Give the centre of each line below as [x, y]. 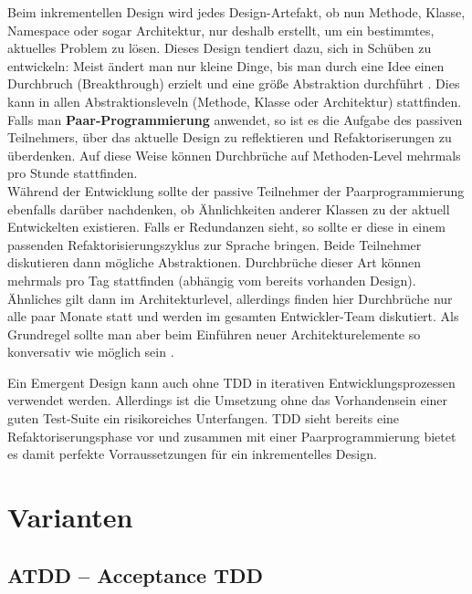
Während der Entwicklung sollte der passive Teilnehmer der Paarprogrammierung [236, 190]
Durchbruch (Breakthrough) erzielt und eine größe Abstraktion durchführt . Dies [234, 83]
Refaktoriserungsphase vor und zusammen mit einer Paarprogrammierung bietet [232, 436]
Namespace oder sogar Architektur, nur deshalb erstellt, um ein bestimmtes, [221, 30]
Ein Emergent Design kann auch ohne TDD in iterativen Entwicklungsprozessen [231, 382]
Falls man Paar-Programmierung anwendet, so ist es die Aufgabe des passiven [235, 119]
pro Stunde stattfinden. [73, 173]
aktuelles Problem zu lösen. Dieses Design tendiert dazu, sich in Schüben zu [220, 48]
